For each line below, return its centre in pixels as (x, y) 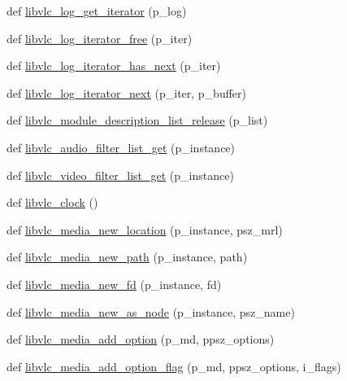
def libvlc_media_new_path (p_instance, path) (127, 257)
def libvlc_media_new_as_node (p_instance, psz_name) (151, 311)
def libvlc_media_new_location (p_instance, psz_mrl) (145, 229)
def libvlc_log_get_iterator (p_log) (97, 11)
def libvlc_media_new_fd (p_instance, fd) (114, 284)
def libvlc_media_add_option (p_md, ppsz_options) (141, 339)
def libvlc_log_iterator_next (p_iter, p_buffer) (126, 92)
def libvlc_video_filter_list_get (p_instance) (120, 175)
